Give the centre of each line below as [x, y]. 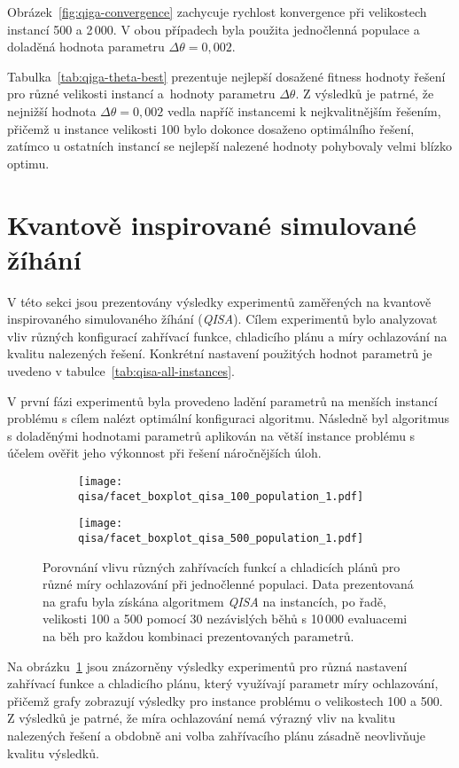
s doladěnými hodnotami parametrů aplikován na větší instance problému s [211, 435]
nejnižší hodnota [52, 110]
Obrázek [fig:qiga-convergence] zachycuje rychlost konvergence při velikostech [217, 12]
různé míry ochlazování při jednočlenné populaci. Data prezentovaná [228, 584]
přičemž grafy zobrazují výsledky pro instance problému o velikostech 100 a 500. [225, 700]
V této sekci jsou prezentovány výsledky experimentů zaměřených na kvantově [219, 301]
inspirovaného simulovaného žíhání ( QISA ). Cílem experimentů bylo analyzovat [222, 319]
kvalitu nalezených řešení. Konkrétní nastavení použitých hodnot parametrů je [220, 353]
